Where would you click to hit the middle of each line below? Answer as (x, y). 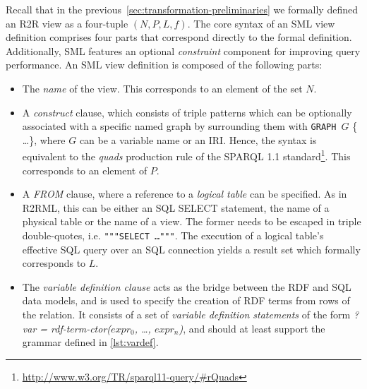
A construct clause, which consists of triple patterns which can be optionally (187, 112)
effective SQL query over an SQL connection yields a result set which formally (191, 249)
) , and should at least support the (252, 328)
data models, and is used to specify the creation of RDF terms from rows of (186, 300)
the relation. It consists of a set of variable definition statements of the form (186, 315)
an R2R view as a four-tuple (67, 23)
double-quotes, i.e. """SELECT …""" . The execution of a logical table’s (173, 235)
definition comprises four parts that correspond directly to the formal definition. (179, 37)
